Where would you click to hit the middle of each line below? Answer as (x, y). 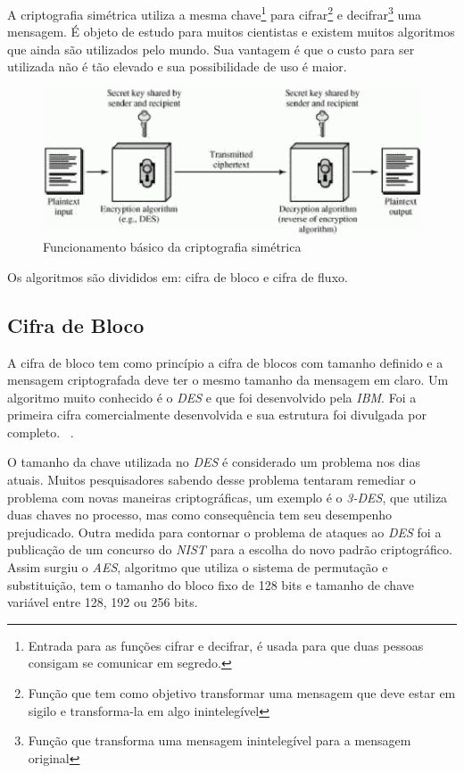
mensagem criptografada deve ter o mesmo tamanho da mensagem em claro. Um (228, 380)
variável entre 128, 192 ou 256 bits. (103, 602)
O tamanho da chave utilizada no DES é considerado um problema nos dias (214, 462)
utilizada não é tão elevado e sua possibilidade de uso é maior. (177, 66)
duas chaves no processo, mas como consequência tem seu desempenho (200, 515)
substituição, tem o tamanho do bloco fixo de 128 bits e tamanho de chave (211, 584)
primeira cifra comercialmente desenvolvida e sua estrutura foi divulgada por (217, 415)
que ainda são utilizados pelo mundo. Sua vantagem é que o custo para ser (211, 49)
